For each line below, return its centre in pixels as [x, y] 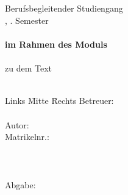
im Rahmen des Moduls [56, 44]
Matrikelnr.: [27, 137]
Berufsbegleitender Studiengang [64, 8]
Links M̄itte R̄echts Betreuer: [59, 101]
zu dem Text [28, 68]
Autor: [17, 124]
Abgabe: [20, 184]
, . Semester [27, 20]
